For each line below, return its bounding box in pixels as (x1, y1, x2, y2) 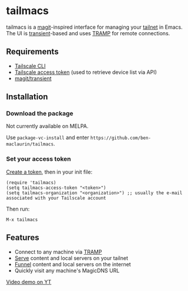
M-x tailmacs (6, 216, 38, 222)
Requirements (6, 47, 59, 57)
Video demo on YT (6, 278, 52, 285)
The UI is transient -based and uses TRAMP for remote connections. (6, 29, 170, 36)
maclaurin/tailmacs (6, 141, 54, 147)
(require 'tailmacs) (6, 180, 57, 185)
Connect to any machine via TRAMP (14, 248, 102, 255)
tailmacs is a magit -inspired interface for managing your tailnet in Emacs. (6, 23, 183, 31)
